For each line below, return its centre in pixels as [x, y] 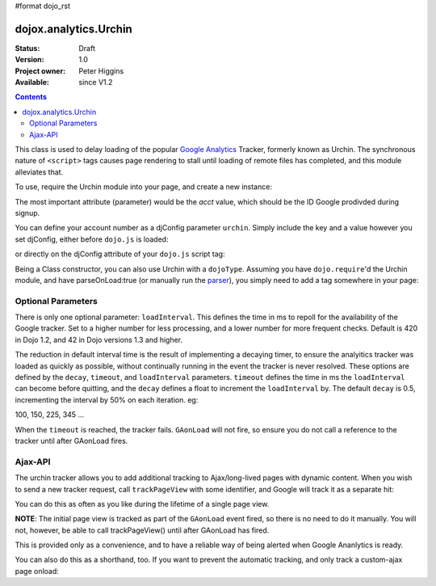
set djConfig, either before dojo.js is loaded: [92, 239]
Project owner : [40, 71]
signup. [27, 213]
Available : [32, 82]
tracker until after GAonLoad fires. [71, 441]
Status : [27, 48]
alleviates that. [39, 172]
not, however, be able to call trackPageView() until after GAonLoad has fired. [142, 530]
